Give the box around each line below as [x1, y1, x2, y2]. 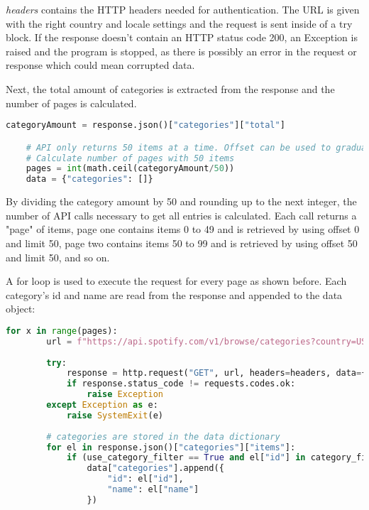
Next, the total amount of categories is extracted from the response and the [6, 81, 335, 96]
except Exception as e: [46, 400, 158, 411]
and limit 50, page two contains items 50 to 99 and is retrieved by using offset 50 [6, 235, 358, 250]
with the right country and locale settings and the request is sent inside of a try [6, 16, 353, 31]
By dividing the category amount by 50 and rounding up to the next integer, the [6, 194, 357, 209]
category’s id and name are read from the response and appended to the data [6, 287, 343, 302]
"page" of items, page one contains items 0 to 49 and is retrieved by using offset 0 [6, 222, 360, 237]
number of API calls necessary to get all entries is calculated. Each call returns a [6, 207, 357, 222]
